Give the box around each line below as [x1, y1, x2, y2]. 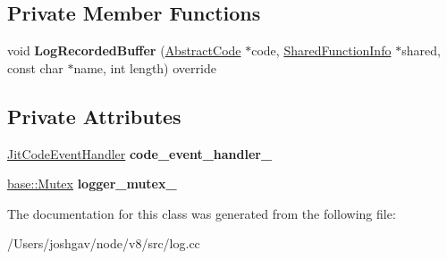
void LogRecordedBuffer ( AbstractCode [7, 41, 241, 60]
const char [7, 58, 63, 77]
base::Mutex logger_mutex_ [7, 174, 177, 193]
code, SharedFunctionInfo [251, 41, 392, 60]
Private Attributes [7, 102, 181, 129]
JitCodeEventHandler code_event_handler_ [7, 144, 273, 163]
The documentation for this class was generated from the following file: [7, 204, 396, 222]
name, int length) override [73, 58, 216, 77]
